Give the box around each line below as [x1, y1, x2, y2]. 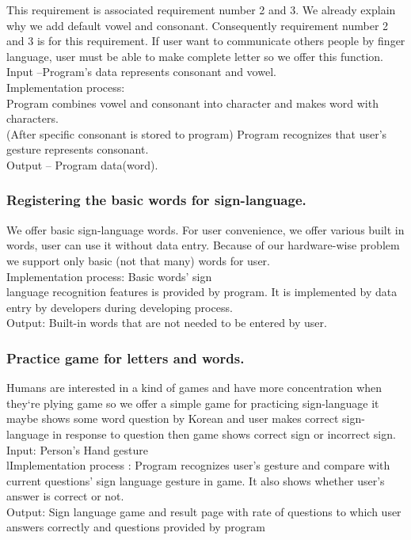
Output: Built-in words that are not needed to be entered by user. [6, 314, 327, 331]
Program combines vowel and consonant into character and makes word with [6, 94, 379, 111]
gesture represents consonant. [6, 141, 149, 158]
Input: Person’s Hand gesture [6, 441, 149, 458]
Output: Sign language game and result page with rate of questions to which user [6, 503, 401, 519]
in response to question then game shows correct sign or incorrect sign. [52, 425, 396, 442]
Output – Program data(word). [6, 156, 158, 173]
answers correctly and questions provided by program [6, 519, 265, 535]
